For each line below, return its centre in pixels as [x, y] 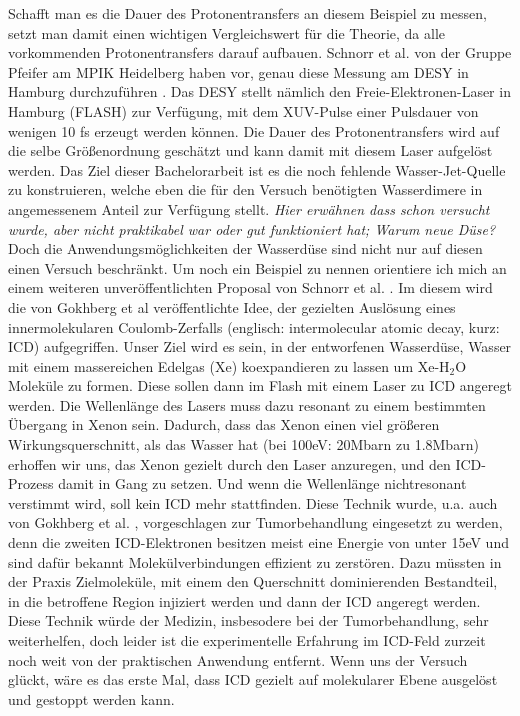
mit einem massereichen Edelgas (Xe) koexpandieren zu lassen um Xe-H [229, 365]
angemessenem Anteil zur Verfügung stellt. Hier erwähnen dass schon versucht [249, 208]
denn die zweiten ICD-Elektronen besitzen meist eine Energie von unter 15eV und [258, 542]
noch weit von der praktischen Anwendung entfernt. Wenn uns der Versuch [238, 659]
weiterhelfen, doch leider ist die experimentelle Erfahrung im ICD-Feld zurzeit [247, 640]
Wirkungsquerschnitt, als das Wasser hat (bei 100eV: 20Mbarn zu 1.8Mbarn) [243, 444]
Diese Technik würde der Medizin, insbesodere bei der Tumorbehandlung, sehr [248, 620]
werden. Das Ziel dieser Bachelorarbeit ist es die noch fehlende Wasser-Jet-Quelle [257, 169]
